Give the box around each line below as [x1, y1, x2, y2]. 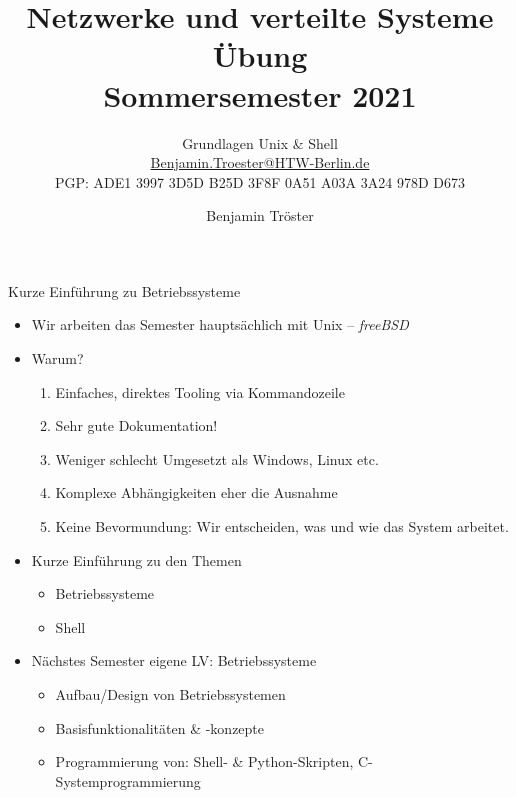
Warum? [31, 348, 84, 369]
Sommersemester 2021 [103, 74, 417, 115]
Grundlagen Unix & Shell [182, 132, 338, 153]
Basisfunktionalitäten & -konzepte [55, 717, 265, 738]
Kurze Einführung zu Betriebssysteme [8, 280, 241, 301]
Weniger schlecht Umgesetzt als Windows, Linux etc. [55, 448, 379, 469]
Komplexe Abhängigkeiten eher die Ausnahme [55, 482, 338, 503]
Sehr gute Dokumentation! [55, 415, 218, 436]
